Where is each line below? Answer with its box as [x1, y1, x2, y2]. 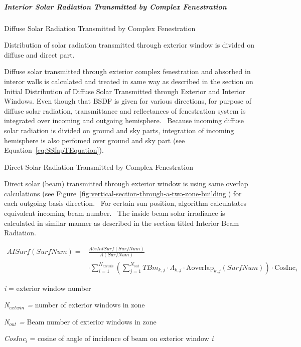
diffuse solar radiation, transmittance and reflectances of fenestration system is [4, 105, 246, 116]
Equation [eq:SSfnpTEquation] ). [4, 145, 104, 155]
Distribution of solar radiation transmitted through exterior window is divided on [4, 40, 255, 50]
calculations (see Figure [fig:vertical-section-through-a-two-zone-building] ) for [4, 188, 242, 198]
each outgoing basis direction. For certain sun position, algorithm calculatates [4, 198, 246, 208]
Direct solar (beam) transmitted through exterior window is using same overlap [4, 178, 248, 189]
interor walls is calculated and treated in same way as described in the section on [4, 76, 253, 86]
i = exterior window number [4, 282, 91, 293]
